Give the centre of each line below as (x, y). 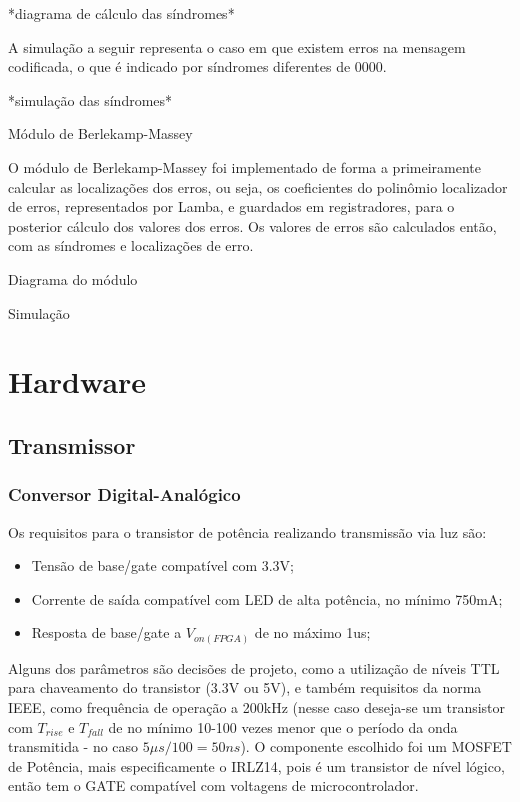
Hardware (77, 381)
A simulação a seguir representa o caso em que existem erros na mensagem (237, 46)
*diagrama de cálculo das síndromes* (121, 13)
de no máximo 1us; (312, 632)
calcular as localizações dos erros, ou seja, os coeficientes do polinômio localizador (258, 186)
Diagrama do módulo (73, 278)
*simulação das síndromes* (90, 99)
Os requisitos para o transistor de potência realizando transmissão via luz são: (247, 531)
